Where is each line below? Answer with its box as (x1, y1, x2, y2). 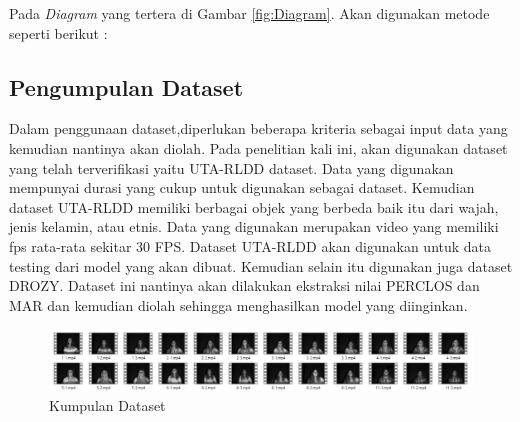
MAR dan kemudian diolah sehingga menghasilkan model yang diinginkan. (9, 294, 468, 315)
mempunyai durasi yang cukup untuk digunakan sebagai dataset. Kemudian (9, 177, 475, 198)
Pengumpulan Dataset (9, 71, 244, 102)
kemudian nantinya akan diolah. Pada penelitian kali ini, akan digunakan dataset (9, 137, 508, 158)
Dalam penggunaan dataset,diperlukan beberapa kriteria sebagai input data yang (9, 118, 508, 139)
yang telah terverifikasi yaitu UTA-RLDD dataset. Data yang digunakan (9, 157, 454, 178)
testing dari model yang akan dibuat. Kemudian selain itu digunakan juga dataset (9, 255, 513, 276)
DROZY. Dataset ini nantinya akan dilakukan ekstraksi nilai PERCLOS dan (9, 275, 480, 296)
